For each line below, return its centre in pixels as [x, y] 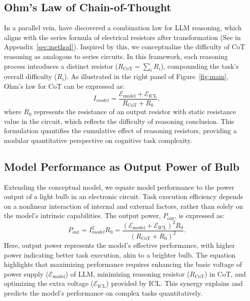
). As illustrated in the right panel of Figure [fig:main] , [146, 76]
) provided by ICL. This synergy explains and [175, 283]
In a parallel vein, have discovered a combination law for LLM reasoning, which [123, 28]
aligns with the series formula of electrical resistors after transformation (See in [123, 37]
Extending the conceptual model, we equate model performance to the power [119, 187]
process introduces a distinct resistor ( [61, 66]
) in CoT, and [225, 273]
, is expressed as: [199, 215]
